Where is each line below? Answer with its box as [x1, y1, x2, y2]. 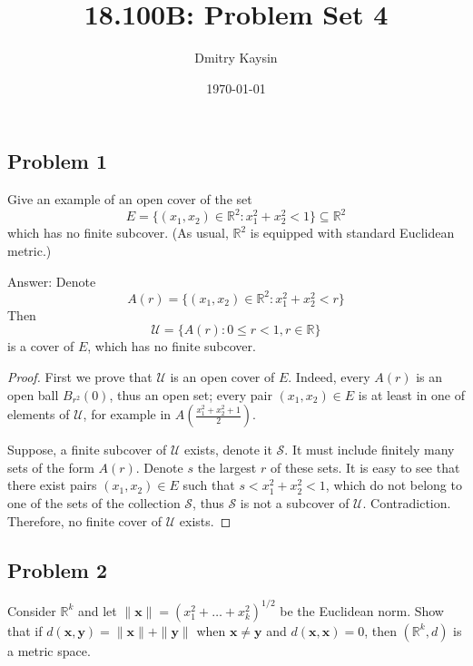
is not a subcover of [240, 493, 350, 512]
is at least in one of [358, 385, 466, 404]
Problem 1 [7, 147, 107, 175]
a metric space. [7, 641, 91, 660]
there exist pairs [7, 475, 97, 495]
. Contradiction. [362, 493, 451, 512]
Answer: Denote [7, 271, 96, 290]
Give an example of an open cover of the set [7, 190, 252, 209]
